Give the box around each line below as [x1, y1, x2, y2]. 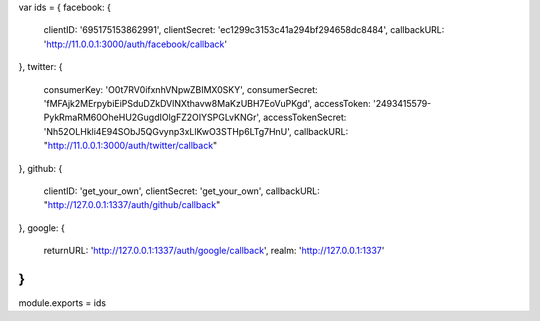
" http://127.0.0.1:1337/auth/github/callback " [43, 199, 221, 211]
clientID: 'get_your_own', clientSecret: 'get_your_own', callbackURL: [43, 185, 320, 197]
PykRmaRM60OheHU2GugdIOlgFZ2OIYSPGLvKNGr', [43, 111, 262, 124]
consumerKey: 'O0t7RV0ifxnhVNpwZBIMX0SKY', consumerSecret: [43, 83, 319, 95]
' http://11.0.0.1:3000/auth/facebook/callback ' [43, 38, 228, 50]
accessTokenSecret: [263, 111, 347, 124]
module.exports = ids [18, 296, 107, 309]
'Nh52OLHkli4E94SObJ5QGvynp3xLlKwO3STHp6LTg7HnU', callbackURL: [43, 125, 349, 137]
